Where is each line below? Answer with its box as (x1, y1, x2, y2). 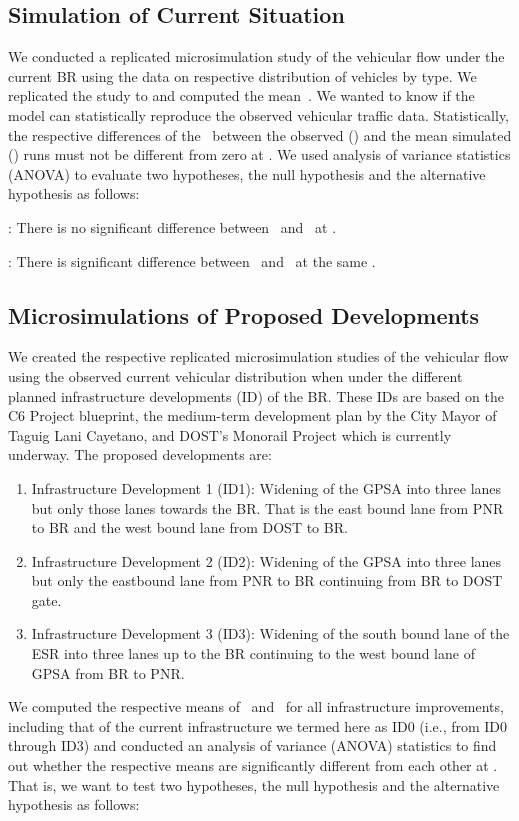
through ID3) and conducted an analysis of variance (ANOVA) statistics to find (8, 735, 497, 756)
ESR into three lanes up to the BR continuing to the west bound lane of (31, 643, 475, 664)
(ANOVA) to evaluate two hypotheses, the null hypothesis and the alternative (8, 163, 486, 184)
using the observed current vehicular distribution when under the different (8, 365, 463, 386)
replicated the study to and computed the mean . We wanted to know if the (8, 85, 475, 106)
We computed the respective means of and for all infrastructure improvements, (8, 696, 504, 717)
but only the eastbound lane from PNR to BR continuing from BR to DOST (31, 570, 503, 591)
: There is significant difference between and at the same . (8, 250, 376, 271)
